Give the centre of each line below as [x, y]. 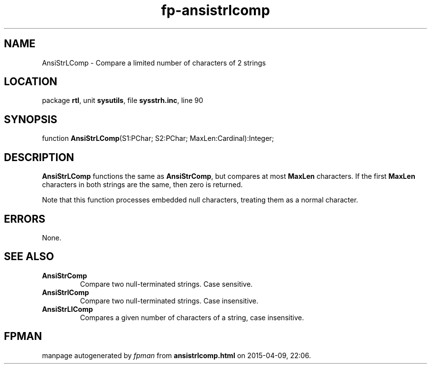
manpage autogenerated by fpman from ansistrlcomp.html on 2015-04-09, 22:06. [176, 355]
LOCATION [31, 82]
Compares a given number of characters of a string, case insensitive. [192, 317]
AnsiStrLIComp [67, 309]
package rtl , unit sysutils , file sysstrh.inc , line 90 [123, 100]
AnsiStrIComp [65, 292]
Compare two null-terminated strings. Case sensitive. [166, 284]
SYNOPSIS [31, 119]
